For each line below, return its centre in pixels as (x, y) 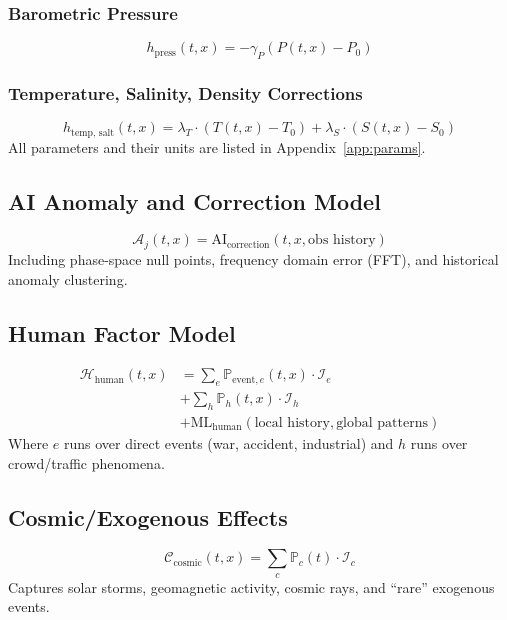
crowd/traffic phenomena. (86, 462)
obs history (342, 240)
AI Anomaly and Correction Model (194, 200)
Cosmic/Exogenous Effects (148, 516)
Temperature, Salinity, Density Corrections (185, 92)
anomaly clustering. (68, 278)
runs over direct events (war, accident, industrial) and (228, 443)
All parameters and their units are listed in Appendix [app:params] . (217, 146)
